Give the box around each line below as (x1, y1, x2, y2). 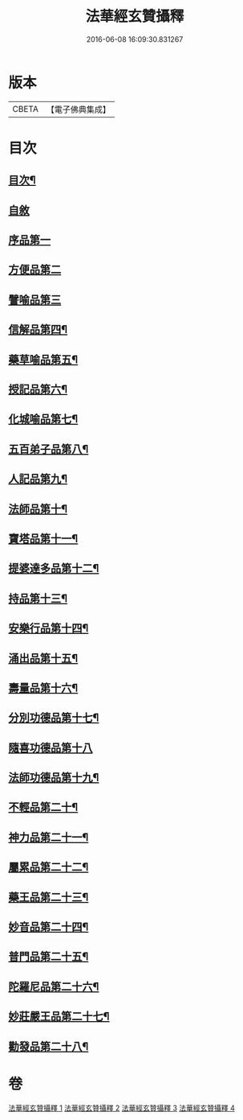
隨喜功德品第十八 (8, 741, 93, 755)
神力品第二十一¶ (8, 830, 89, 844)
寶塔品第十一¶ (8, 532, 79, 546)
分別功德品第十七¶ (8, 711, 99, 725)
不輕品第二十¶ (8, 801, 79, 814)
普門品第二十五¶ (8, 950, 89, 964)
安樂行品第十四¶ (8, 621, 89, 636)
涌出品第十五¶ (8, 651, 79, 665)
